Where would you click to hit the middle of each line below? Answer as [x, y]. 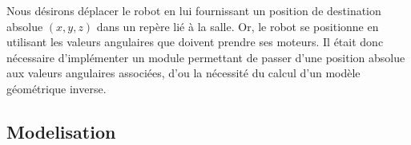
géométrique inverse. [56, 88]
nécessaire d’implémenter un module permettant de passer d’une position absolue [206, 57]
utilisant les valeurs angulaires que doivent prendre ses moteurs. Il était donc [195, 42]
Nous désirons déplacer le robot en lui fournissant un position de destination [194, 10]
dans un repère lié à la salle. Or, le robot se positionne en [238, 26]
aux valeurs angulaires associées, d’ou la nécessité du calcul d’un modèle [183, 73]
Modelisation [61, 131]
